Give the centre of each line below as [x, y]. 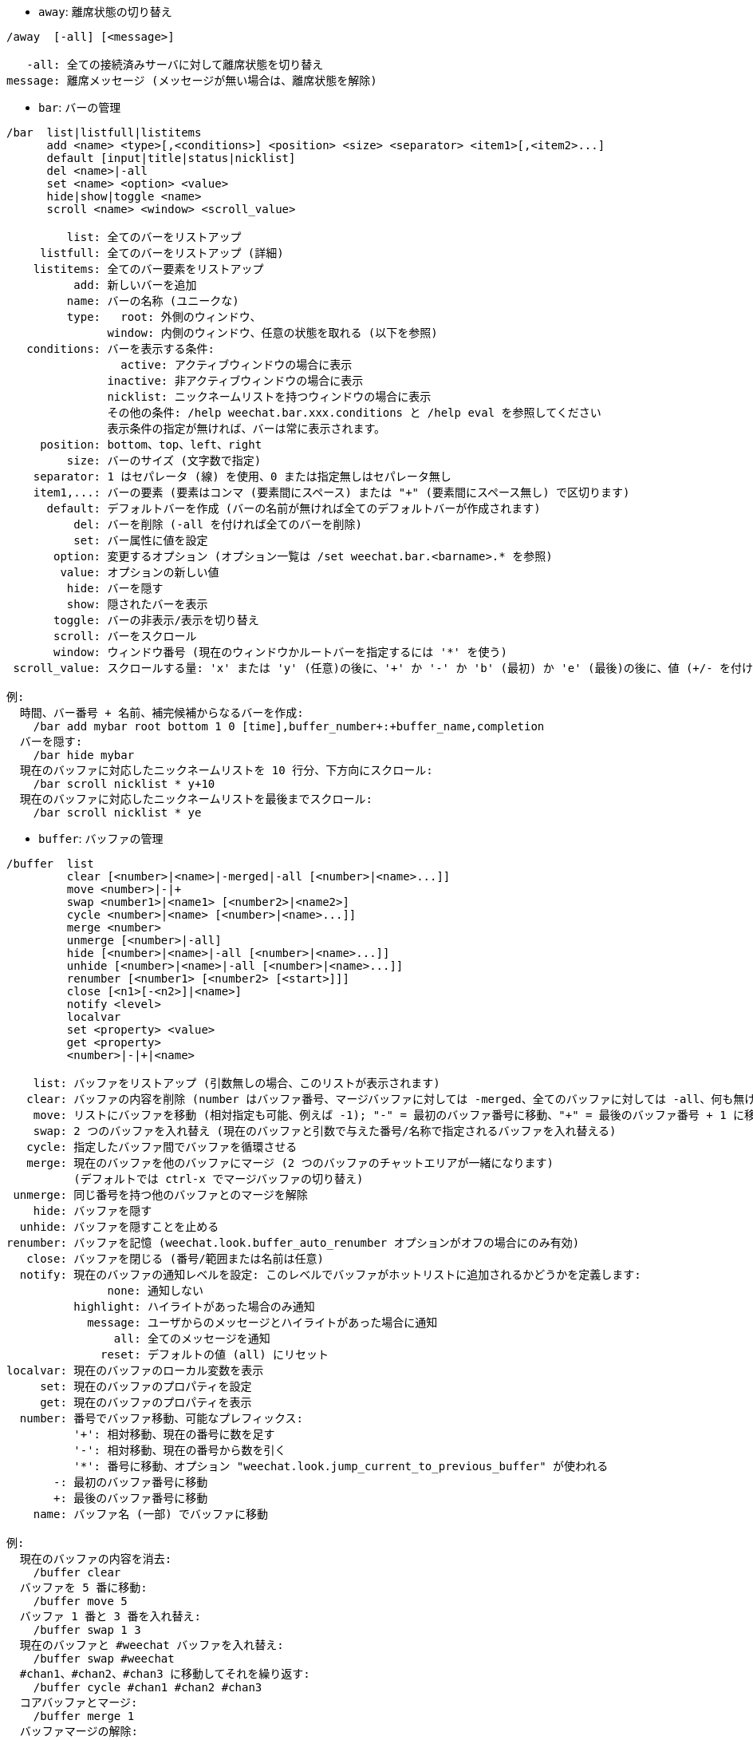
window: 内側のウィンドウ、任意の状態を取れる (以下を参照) [272, 333]
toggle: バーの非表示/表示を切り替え [156, 620]
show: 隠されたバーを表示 [137, 604]
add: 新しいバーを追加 [135, 285]
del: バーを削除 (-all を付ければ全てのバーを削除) [218, 524]
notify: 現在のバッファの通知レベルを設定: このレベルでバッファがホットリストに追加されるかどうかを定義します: [330, 1275]
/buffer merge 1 [84, 1716]
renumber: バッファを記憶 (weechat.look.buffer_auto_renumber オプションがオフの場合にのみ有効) [293, 1243]
